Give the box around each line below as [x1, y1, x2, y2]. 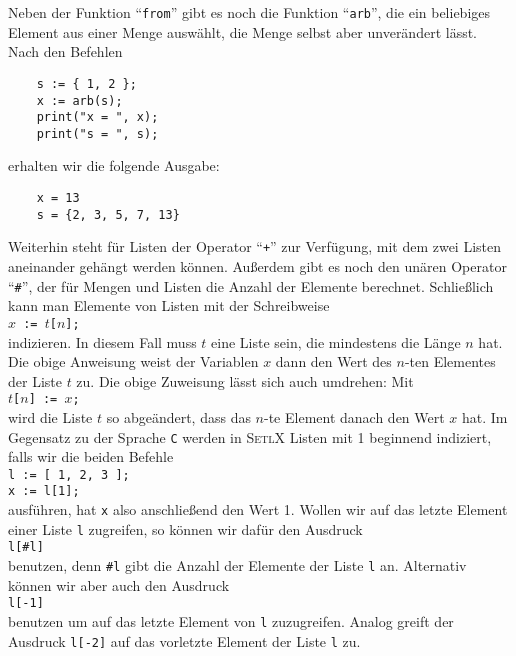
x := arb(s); [36, 93, 123, 108]
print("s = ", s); [36, 126, 159, 141]
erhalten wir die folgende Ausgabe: [8, 155, 220, 176]
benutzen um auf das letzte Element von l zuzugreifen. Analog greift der [8, 611, 454, 631]
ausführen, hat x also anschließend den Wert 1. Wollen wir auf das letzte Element [8, 499, 508, 520]
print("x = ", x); [36, 110, 159, 125]
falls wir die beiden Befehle [8, 446, 174, 467]
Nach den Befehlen [8, 41, 123, 62]
